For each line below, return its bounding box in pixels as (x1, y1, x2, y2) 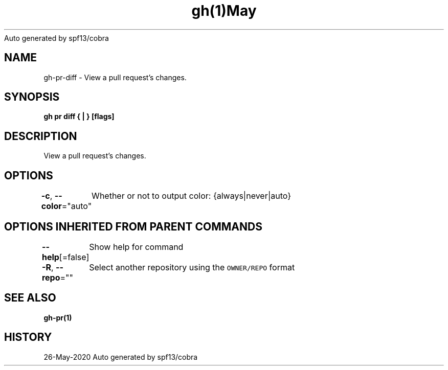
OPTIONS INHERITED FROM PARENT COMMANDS (4, 220, 262, 233)
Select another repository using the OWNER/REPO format (89, 262, 295, 272)
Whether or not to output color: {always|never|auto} (92, 191, 292, 201)
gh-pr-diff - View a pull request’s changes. (43, 73, 187, 82)
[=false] (59, 251, 89, 262)
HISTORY (4, 331, 52, 344)
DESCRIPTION (4, 129, 77, 143)
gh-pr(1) (43, 313, 72, 322)
